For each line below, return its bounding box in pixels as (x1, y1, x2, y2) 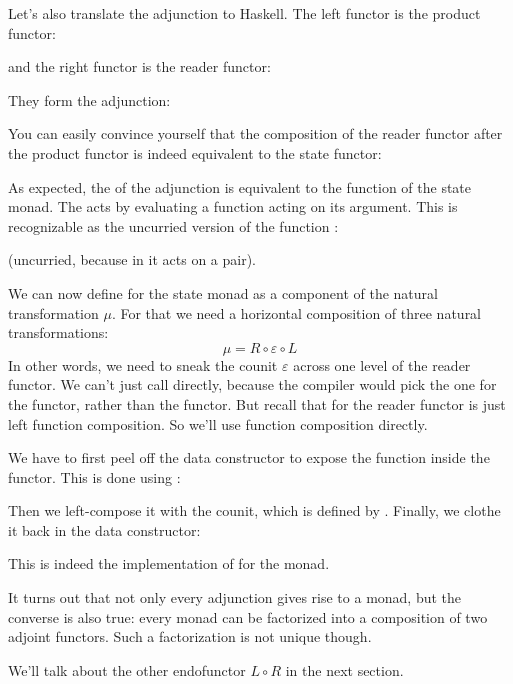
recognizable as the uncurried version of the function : (8, 215, 339, 236)
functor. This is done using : (8, 466, 181, 487)
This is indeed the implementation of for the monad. (8, 553, 330, 574)
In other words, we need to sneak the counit (8, 354, 278, 375)
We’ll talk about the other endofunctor (8, 659, 246, 680)
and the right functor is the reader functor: (8, 56, 271, 77)
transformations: (8, 322, 109, 343)
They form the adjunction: (8, 89, 171, 110)
